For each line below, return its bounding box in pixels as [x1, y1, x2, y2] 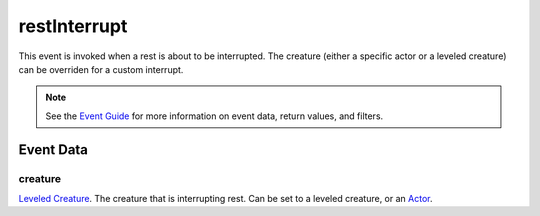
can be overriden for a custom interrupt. [18, 63, 184, 75]
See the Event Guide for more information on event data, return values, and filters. [45, 110, 384, 122]
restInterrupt [18, 15, 128, 37]
